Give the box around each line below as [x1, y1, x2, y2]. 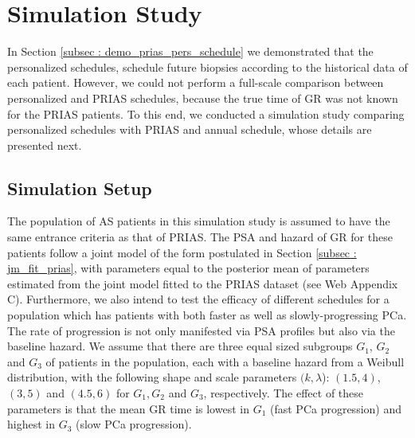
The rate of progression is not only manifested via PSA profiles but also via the [7, 322, 395, 338]
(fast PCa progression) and [269, 400, 402, 416]
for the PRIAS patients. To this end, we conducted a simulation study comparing [7, 105, 405, 122]
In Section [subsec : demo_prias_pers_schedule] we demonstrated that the [7, 43, 374, 60]
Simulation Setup [7, 175, 152, 200]
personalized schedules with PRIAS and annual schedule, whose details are [7, 121, 372, 138]
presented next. [7, 136, 82, 153]
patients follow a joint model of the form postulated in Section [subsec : [7, 244, 357, 260]
